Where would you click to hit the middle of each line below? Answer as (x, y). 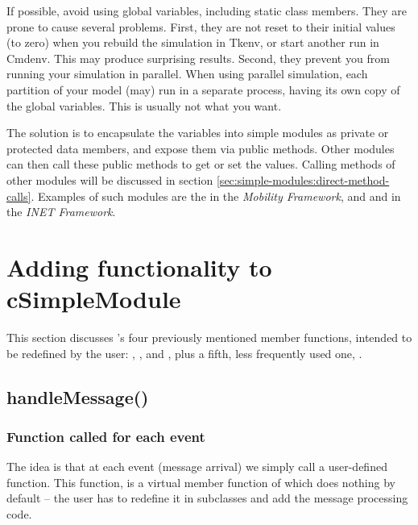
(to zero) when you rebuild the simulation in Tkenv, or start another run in (193, 42)
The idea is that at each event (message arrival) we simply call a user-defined (197, 467)
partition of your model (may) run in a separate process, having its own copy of (203, 89)
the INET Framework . (61, 212)
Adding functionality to (139, 267)
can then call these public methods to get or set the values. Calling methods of (201, 164)
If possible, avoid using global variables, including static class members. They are (207, 10)
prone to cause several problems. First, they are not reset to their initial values (201, 26)
